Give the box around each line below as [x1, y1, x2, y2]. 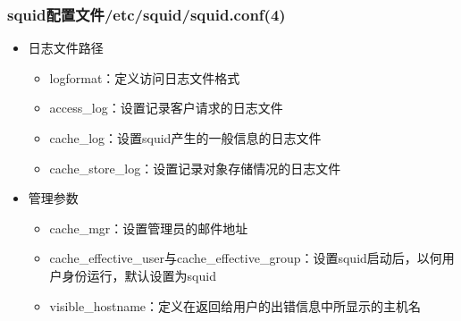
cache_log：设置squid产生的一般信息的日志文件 [49, 129, 322, 147]
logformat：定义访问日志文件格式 [49, 68, 240, 87]
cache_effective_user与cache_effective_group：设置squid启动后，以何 [49, 249, 442, 267]
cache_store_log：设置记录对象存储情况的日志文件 [49, 158, 341, 177]
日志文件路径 [28, 38, 104, 57]
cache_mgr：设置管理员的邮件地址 [49, 218, 248, 237]
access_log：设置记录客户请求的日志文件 [49, 98, 283, 117]
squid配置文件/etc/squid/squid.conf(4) [7, 3, 286, 25]
